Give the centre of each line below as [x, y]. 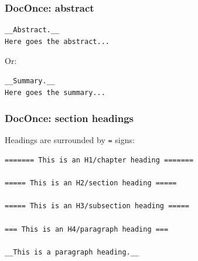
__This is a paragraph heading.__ [72, 252]
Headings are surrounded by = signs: [70, 140]
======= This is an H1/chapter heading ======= [99, 160]
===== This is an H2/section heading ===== [91, 183]
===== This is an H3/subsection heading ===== [97, 206]
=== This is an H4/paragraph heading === [87, 229]
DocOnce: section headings [69, 118]
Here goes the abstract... [57, 41]
